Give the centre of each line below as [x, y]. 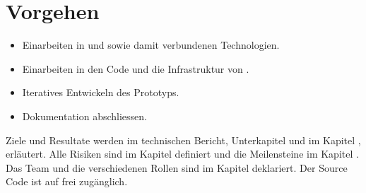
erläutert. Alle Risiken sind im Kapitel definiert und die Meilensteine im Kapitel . [182, 154]
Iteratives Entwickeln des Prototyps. [101, 92]
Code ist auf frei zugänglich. [67, 181]
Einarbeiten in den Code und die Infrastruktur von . [136, 68]
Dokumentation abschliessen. [85, 116]
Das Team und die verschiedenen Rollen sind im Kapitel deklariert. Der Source [177, 167]
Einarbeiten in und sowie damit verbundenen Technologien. [151, 45]
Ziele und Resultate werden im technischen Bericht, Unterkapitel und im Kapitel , [183, 140]
